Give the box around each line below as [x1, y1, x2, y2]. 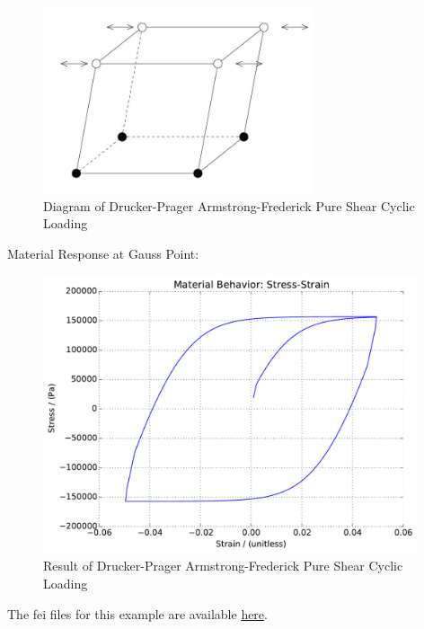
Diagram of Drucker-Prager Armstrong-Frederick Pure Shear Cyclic [43, 196, 415, 215]
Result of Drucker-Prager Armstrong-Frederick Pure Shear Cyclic [43, 556, 403, 575]
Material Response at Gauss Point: [7, 244, 199, 262]
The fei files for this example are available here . [7, 604, 268, 623]
